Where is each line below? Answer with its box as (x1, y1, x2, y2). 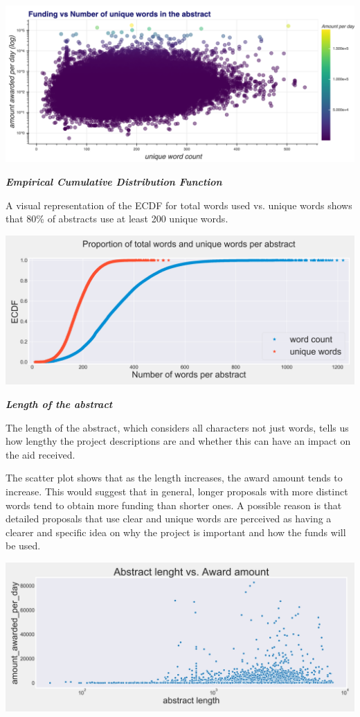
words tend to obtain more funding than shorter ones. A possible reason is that (6, 497, 342, 512)
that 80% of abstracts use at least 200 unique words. (6, 211, 228, 226)
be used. (6, 538, 41, 553)
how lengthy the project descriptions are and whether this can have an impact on (6, 434, 351, 448)
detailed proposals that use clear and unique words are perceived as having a (6, 511, 332, 526)
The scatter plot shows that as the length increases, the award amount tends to (6, 470, 343, 485)
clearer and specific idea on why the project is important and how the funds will (6, 524, 346, 539)
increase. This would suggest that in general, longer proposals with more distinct (6, 484, 348, 498)
